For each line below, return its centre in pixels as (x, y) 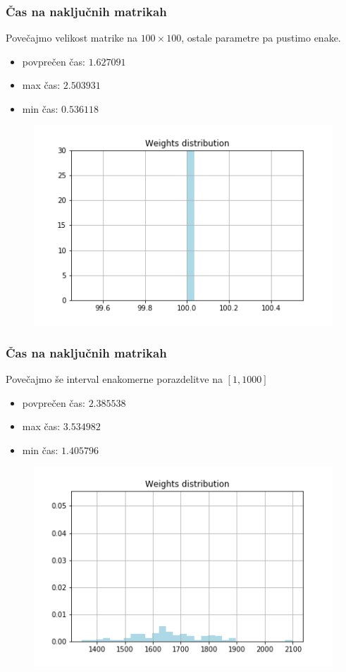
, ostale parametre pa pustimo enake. (261, 38)
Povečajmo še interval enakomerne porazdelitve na (114, 379)
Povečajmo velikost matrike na (72, 38)
